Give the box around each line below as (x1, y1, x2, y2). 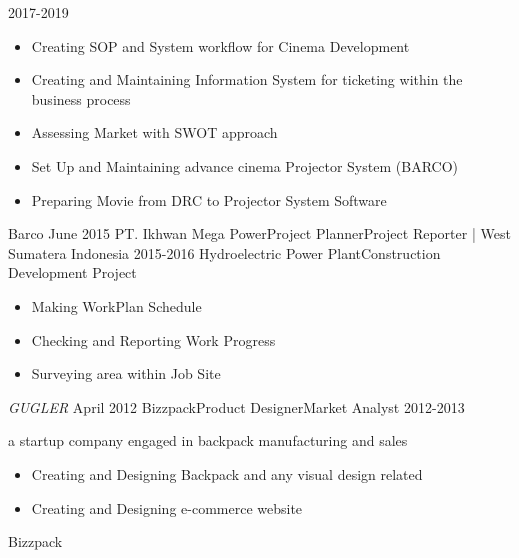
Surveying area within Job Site (31, 363, 221, 384)
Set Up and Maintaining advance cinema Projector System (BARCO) (31, 155, 458, 176)
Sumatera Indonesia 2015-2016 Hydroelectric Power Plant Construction (8, 242, 441, 263)
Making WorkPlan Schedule (31, 295, 202, 316)
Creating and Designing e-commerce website (31, 497, 303, 518)
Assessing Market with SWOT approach (31, 122, 278, 143)
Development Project (8, 262, 137, 283)
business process (31, 88, 131, 109)
